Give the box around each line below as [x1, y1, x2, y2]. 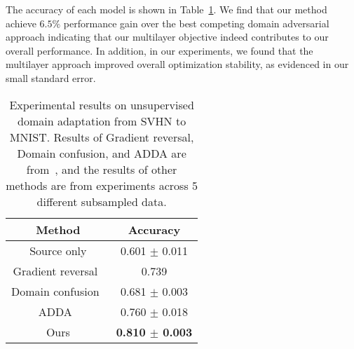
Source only [29, 242, 87, 259]
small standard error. [6, 70, 96, 85]
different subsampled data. [36, 193, 167, 210]
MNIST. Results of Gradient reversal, [9, 128, 194, 145]
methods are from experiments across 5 [6, 177, 198, 193]
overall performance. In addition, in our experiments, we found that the [6, 43, 313, 57]
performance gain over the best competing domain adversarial [63, 15, 329, 30]
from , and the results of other [26, 160, 177, 177]
